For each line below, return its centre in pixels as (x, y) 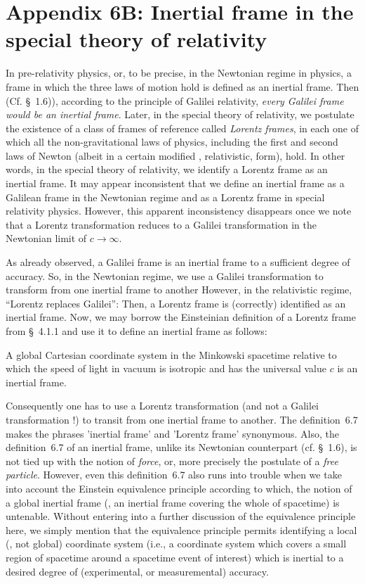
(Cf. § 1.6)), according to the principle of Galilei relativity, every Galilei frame (175, 100)
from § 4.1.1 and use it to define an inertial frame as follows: (137, 331)
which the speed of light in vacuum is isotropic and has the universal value (166, 368)
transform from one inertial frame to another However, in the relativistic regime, (179, 290)
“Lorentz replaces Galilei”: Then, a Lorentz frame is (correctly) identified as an (176, 303)
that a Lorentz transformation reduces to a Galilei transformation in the (161, 224)
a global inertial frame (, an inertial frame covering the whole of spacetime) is (173, 502)
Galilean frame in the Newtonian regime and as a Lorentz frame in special (165, 197)
